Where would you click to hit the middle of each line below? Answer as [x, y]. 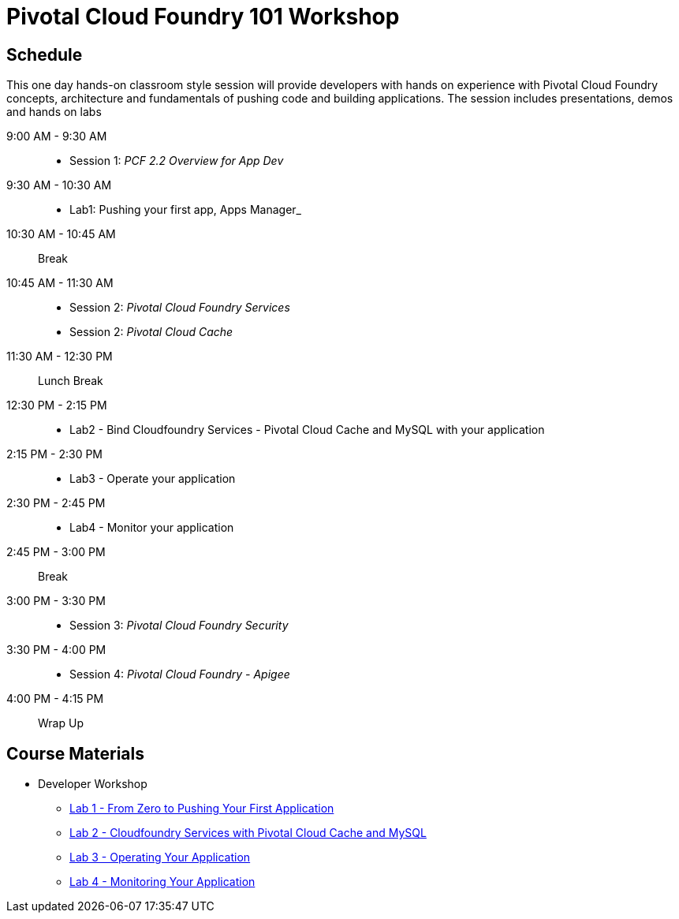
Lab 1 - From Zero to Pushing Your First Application [202, 809]
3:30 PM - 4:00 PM [56, 650]
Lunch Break [71, 381]
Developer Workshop [93, 784]
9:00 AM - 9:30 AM [57, 136]
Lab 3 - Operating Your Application [160, 857]
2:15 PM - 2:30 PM [54, 454]
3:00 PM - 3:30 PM [56, 601]
